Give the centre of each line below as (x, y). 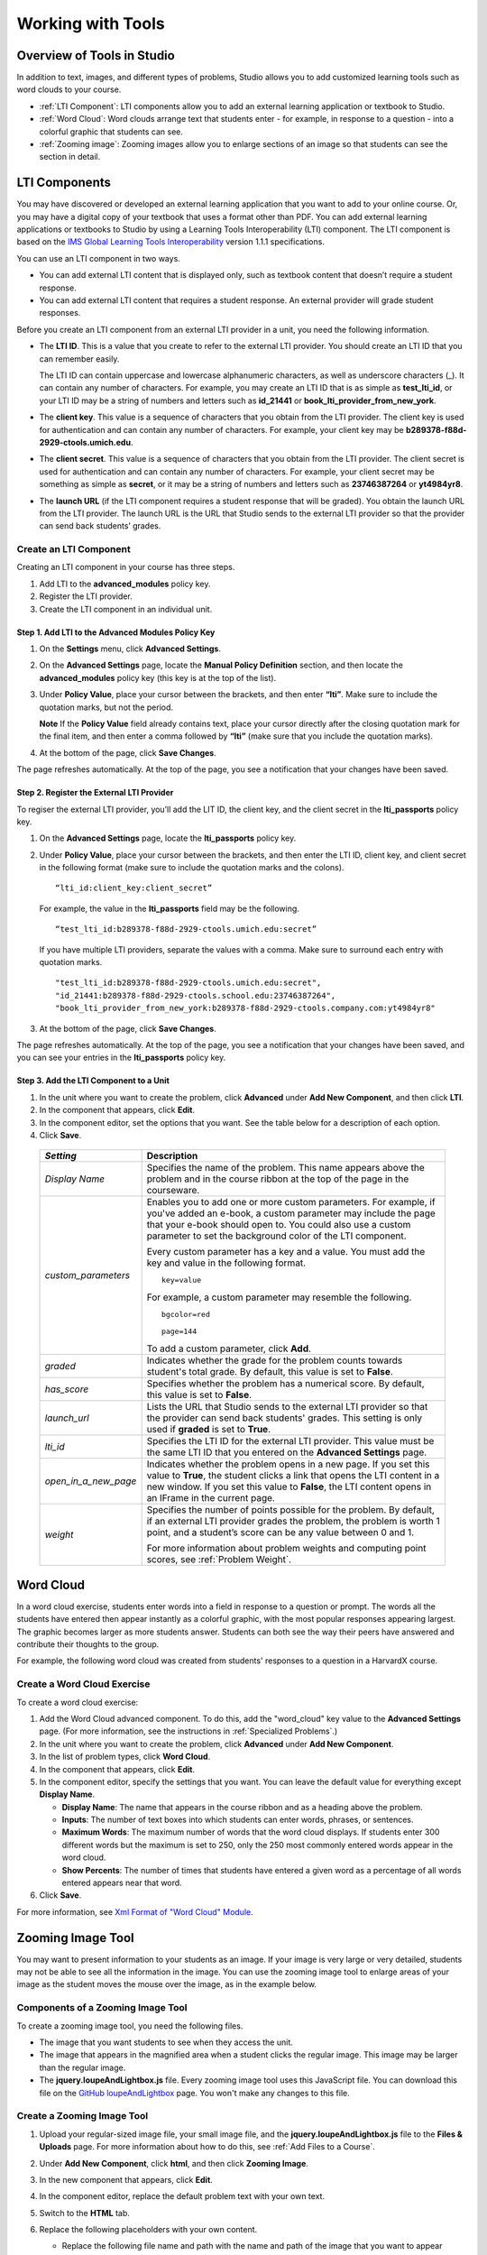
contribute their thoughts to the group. (88, 1644)
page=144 (179, 1332)
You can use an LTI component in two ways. (98, 258)
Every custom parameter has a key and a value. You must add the (286, 1252)
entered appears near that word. (122, 1883)
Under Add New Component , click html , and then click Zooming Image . (174, 2163)
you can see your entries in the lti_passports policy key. (121, 1058)
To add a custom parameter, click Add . (229, 1348)
